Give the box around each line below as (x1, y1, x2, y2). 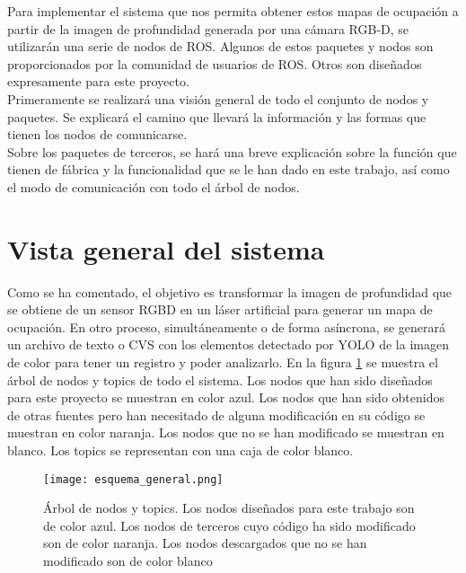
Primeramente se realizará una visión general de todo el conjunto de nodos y (7, 89, 429, 108)
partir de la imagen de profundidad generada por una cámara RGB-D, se (7, 19, 409, 38)
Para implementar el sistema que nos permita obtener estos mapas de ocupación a (7, 2, 459, 20)
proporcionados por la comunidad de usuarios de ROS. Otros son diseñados (7, 54, 422, 73)
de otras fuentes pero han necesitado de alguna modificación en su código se (7, 405, 426, 424)
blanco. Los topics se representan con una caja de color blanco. (7, 441, 354, 459)
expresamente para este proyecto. (7, 72, 189, 91)
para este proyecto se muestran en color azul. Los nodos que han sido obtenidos (7, 388, 444, 407)
